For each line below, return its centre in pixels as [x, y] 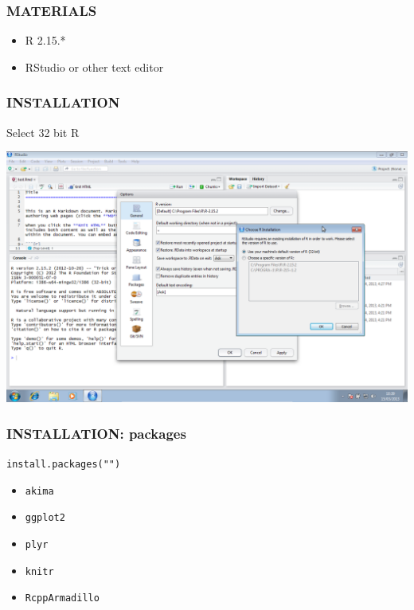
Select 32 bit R [43, 132]
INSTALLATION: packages [96, 433]
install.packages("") [64, 465]
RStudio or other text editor [94, 66]
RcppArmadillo [62, 598]
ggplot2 [45, 518]
